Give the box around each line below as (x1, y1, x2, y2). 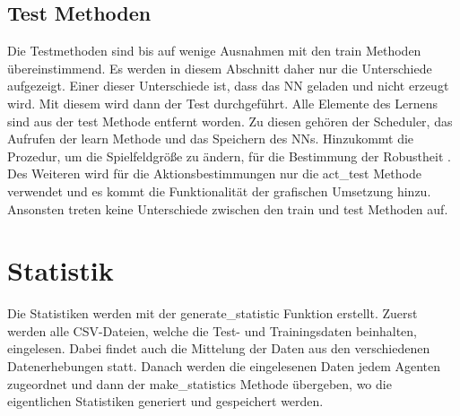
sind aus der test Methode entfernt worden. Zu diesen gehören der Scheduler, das (7, 111, 453, 130)
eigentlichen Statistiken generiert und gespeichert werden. (7, 392, 324, 411)
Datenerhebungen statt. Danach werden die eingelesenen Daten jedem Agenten (7, 357, 441, 376)
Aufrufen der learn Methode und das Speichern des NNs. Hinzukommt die (7, 129, 414, 148)
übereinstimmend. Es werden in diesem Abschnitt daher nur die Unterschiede (7, 58, 432, 77)
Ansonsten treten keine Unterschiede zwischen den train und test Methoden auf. (7, 199, 448, 218)
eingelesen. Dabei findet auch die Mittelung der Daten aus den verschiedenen (7, 339, 430, 358)
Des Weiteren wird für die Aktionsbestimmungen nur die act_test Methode (7, 164, 421, 183)
